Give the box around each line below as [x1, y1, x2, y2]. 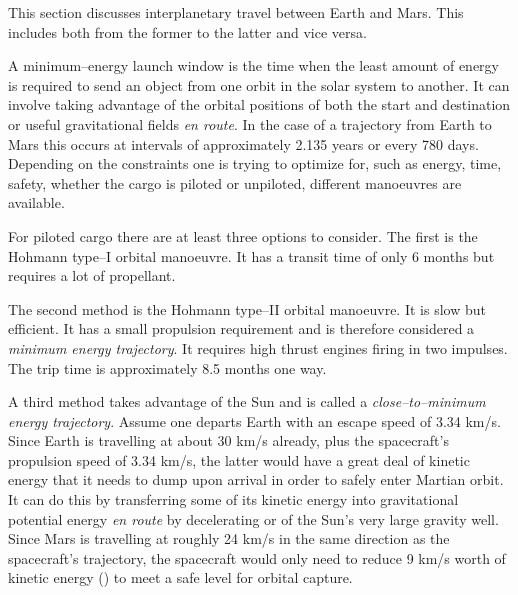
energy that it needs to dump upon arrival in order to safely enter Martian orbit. [8, 469, 504, 490]
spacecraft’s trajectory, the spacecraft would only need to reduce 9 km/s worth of [8, 547, 506, 568]
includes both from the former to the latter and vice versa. [8, 21, 367, 42]
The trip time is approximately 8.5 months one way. [8, 357, 327, 378]
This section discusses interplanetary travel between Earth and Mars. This [8, 2, 464, 22]
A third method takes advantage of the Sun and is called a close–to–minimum [8, 391, 486, 412]
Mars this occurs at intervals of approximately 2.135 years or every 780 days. [8, 133, 479, 154]
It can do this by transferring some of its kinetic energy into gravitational [8, 489, 459, 510]
